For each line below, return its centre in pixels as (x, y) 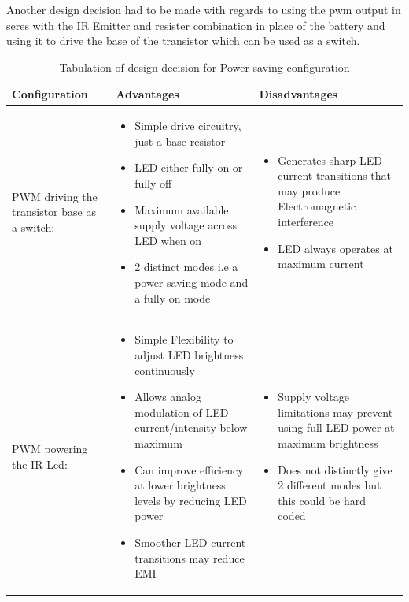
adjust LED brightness (189, 355)
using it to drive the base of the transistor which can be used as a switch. (183, 41)
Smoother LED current (190, 542)
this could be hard (322, 500)
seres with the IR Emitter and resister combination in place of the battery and (196, 25)
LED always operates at (335, 248)
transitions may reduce (190, 557)
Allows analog (168, 397)
